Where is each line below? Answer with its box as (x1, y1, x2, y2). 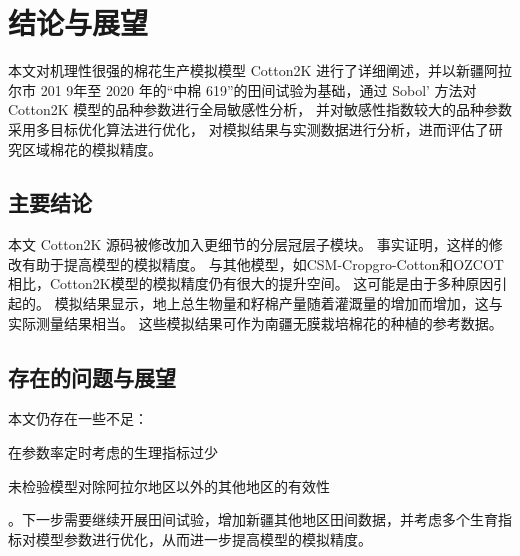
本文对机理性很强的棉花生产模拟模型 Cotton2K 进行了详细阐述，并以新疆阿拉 (8, 60, 512, 81)
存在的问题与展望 (8, 361, 176, 392)
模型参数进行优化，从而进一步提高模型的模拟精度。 (35, 528, 372, 549)
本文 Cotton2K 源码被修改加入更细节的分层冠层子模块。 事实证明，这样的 (8, 234, 489, 255)
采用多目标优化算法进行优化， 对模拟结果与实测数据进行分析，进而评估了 (8, 118, 489, 139)
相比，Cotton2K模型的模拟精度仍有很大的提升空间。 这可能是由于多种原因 (8, 273, 494, 294)
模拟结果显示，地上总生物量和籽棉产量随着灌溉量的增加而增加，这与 (54, 293, 503, 314)
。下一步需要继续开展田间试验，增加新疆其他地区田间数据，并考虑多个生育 (8, 509, 498, 530)
